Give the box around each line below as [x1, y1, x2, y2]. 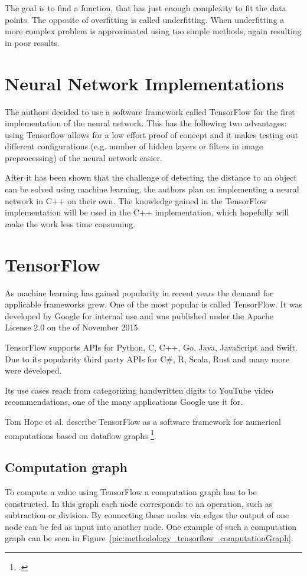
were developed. [5, 364, 62, 377]
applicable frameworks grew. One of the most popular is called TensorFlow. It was [5, 298, 302, 310]
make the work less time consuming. [5, 217, 136, 230]
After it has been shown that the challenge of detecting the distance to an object [5, 171, 297, 184]
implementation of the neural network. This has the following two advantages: [5, 117, 287, 129]
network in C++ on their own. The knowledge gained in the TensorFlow [5, 194, 267, 207]
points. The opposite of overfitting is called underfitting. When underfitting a [5, 13, 285, 25]
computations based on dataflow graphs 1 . [5, 427, 156, 441]
